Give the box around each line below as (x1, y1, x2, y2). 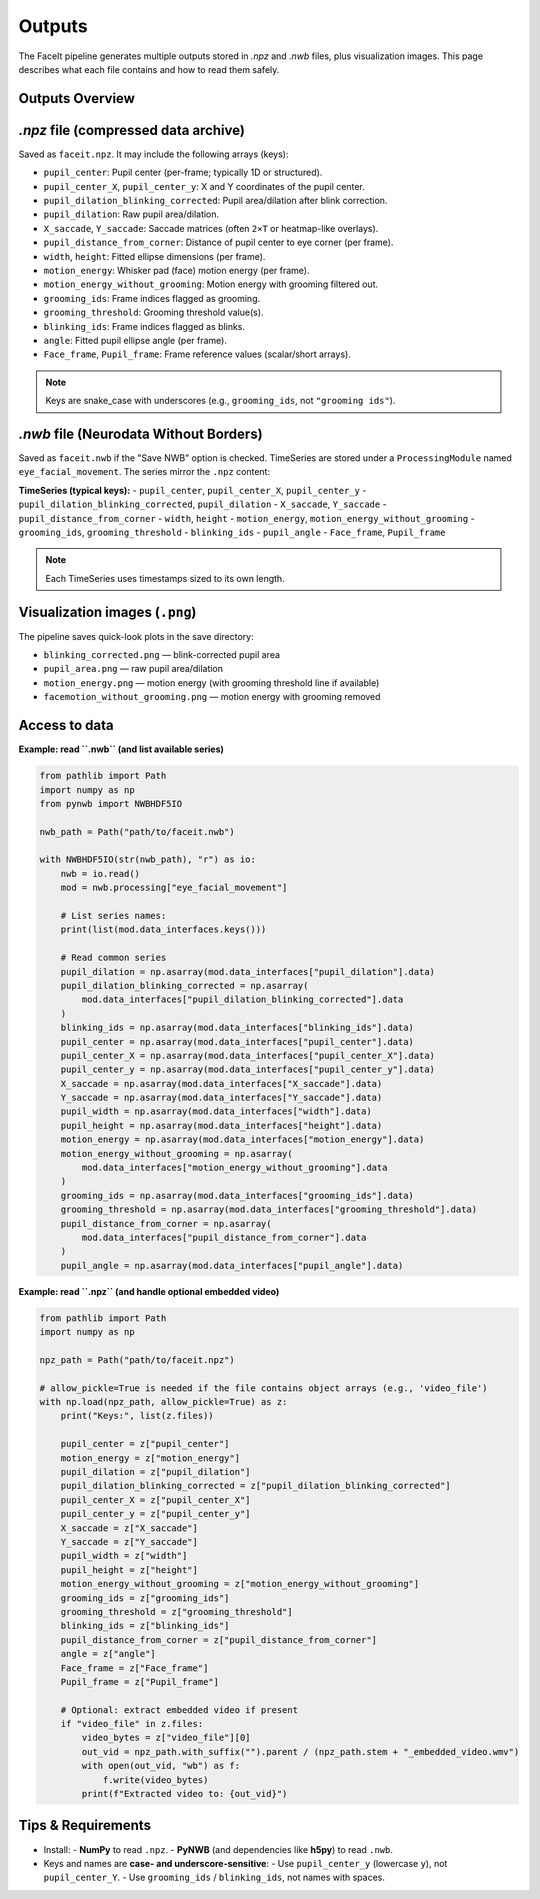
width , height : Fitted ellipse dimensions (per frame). (43, 250, 266, 262)
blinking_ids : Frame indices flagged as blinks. (43, 320, 245, 332)
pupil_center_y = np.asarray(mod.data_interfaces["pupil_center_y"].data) (60, 1064, 435, 1075)
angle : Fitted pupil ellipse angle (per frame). (43, 334, 227, 346)
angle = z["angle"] (60, 1648, 157, 1660)
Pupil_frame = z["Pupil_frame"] (60, 1676, 220, 1687)
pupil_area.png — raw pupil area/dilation (43, 663, 224, 675)
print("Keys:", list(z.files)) (60, 1410, 214, 1422)
